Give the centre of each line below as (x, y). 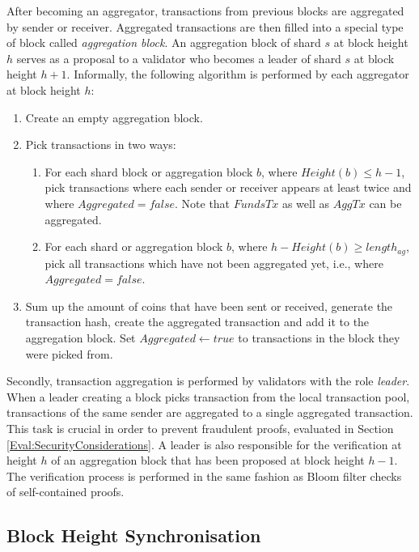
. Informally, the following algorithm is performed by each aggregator (238, 74)
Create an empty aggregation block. (114, 117)
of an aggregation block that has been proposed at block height (208, 460)
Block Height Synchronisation (134, 535)
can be (385, 203)
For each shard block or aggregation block (149, 171)
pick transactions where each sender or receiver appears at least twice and (228, 187)
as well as (305, 203)
